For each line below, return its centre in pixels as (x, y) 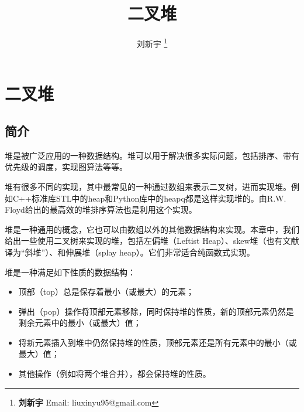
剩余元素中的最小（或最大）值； (80, 323)
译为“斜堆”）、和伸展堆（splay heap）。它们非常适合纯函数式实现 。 (130, 252)
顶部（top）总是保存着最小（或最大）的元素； (106, 292)
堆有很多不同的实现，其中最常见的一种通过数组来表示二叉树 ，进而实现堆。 (148, 186)
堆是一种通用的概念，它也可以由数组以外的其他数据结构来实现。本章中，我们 (152, 229)
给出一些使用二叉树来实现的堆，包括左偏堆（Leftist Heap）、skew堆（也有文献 (152, 241)
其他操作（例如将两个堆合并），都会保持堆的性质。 (115, 374)
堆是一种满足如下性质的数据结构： (70, 272)
